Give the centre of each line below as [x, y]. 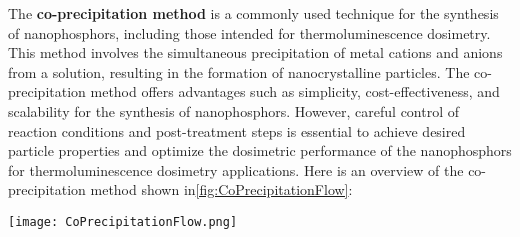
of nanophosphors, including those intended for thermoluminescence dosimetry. [249, 32]
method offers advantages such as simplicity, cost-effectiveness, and [295, 91]
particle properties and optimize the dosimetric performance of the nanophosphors [260, 150]
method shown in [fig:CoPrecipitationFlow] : [221, 189]
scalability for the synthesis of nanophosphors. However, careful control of [234, 110]
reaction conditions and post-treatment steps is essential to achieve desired [237, 130]
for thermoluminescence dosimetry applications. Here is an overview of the [236, 169]
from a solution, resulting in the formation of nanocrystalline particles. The [239, 71]
